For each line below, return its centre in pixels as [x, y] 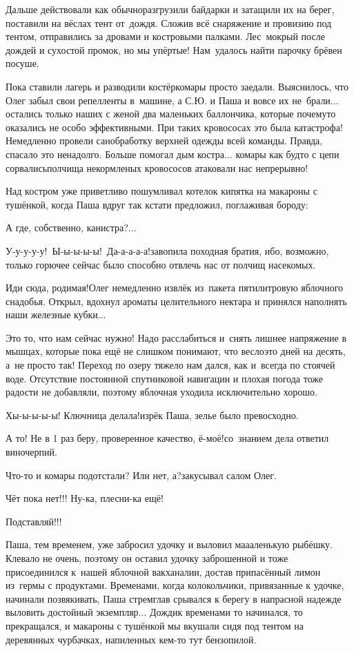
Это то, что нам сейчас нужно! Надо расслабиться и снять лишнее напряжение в [176, 337]
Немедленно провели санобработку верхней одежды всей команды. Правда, [164, 140]
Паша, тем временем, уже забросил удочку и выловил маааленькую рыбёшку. [169, 544]
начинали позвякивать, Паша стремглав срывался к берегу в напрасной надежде [174, 598]
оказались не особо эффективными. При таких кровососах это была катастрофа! [174, 127]
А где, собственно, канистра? [67, 227]
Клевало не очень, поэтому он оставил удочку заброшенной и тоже [147, 558]
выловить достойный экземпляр [72, 612]
